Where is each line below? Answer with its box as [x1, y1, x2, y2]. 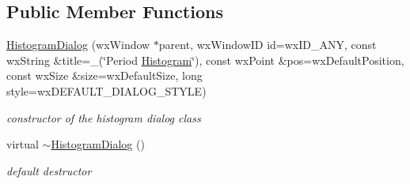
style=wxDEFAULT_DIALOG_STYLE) [6, 82, 207, 99]
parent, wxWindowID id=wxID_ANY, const [158, 36, 377, 53]
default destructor [6, 162, 92, 178]
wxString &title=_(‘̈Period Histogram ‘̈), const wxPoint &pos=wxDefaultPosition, [6, 51, 404, 68]
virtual [6, 136, 39, 152]
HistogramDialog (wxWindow [6, 36, 150, 53]
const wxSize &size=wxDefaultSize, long [6, 67, 203, 84]
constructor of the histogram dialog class [6, 109, 201, 126]
